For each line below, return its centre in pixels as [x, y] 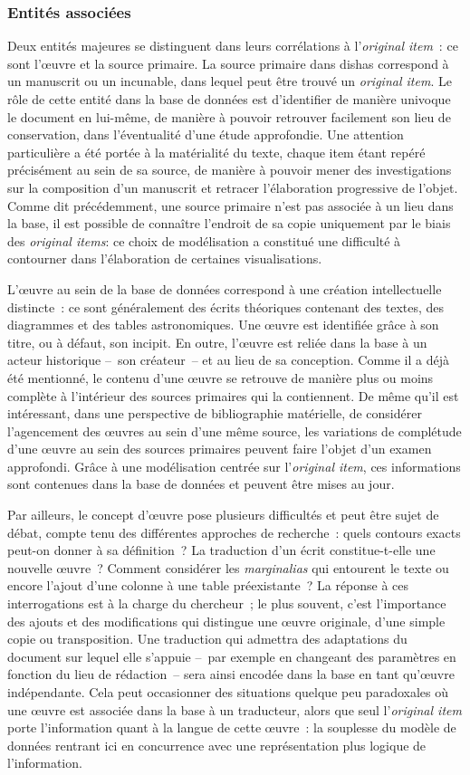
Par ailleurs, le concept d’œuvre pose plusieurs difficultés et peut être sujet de [223, 515]
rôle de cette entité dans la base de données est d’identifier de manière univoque [229, 99]
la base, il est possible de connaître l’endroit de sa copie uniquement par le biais [229, 223]
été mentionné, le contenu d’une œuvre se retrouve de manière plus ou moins [221, 377]
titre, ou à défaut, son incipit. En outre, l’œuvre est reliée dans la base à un [217, 342]
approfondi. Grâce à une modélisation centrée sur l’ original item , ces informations [234, 466]
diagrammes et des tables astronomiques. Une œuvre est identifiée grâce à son [223, 325]
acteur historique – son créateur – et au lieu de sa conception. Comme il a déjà [229, 360]
